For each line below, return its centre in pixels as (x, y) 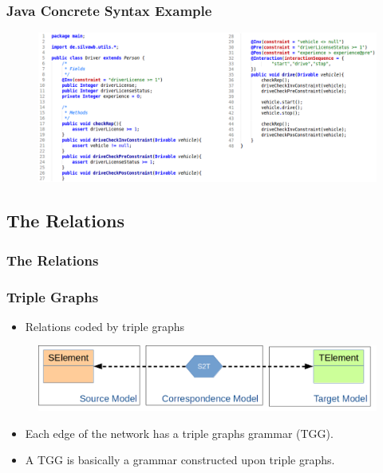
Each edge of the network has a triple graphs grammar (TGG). (179, 433)
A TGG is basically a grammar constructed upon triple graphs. (180, 460)
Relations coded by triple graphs (105, 326)
